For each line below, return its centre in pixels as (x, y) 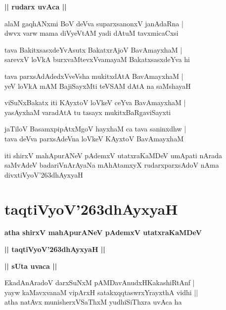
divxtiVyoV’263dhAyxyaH (44, 174)
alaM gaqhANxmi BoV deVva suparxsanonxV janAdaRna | (94, 23)
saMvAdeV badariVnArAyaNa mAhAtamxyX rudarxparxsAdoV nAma (112, 165)
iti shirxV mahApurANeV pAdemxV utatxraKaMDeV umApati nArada (113, 155)
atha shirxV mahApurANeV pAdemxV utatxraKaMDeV (103, 232)
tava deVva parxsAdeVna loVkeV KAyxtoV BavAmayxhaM (94, 138)
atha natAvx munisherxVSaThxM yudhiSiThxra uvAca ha (93, 302)
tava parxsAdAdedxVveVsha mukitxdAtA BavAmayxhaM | (94, 76)
